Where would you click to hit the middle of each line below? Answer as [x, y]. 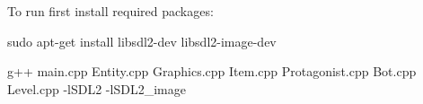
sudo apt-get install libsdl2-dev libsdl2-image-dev [142, 41]
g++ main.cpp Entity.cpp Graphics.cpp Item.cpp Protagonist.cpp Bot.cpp [212, 71]
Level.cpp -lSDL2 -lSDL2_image [97, 88]
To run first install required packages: [110, 11]
